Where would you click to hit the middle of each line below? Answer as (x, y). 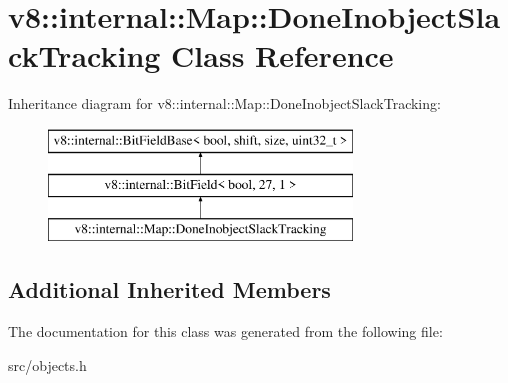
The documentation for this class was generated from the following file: (225, 331)
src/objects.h (47, 364)
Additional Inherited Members (169, 289)
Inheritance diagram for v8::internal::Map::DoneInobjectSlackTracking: (224, 103)
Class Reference (282, 55)
